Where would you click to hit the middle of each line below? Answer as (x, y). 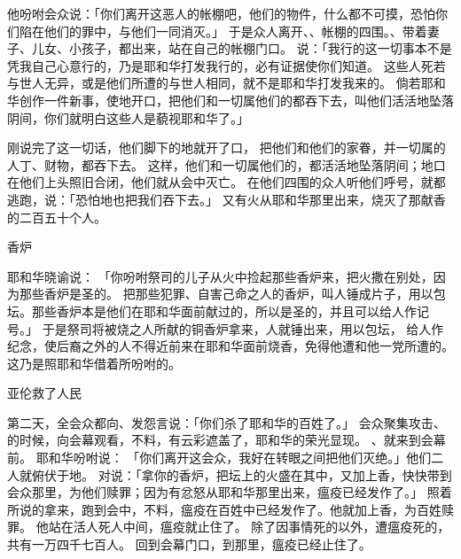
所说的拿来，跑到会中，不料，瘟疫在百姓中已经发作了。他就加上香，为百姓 (224, 509)
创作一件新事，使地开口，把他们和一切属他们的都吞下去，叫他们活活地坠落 (236, 100)
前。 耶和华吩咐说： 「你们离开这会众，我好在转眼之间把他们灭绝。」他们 (219, 458)
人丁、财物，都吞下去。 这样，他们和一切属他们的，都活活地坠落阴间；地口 (227, 164)
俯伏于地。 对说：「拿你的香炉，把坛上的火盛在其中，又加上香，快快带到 (242, 474)
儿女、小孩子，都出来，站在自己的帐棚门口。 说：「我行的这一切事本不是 (242, 48)
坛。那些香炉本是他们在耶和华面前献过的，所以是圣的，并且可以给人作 (212, 311)
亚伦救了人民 (44, 393)
